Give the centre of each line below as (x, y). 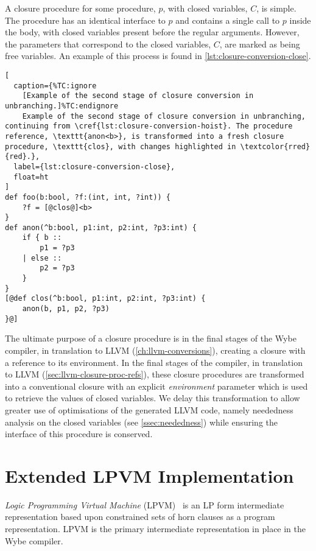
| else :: (42, 258)
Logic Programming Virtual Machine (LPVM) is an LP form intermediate (145, 504)
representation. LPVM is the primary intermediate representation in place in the (156, 529)
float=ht (31, 177)
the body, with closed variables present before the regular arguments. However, (152, 32)
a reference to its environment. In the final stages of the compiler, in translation (154, 362)
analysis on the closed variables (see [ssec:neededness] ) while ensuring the (142, 422)
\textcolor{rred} (275, 146)
